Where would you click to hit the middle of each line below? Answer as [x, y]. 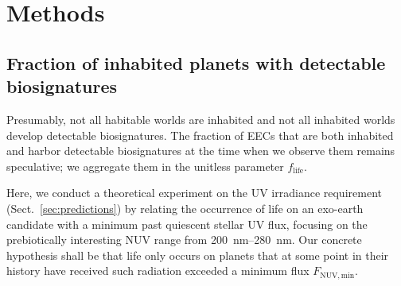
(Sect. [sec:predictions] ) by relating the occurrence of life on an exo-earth [185, 208]
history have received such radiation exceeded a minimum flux [158, 271]
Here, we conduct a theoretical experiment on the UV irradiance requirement [194, 193]
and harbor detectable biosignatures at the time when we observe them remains [201, 151]
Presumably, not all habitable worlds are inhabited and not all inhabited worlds [201, 119]
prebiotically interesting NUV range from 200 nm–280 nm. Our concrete [184, 240]
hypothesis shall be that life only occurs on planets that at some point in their [198, 255]
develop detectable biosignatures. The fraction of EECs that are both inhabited [200, 135]
